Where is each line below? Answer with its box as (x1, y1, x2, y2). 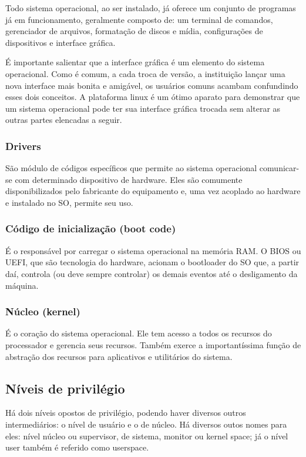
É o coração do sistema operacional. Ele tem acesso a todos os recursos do (5, 327, 272, 339)
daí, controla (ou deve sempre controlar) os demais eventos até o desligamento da (5, 267, 298, 279)
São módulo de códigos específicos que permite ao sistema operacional (5, 162, 257, 174)
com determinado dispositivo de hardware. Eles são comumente (15, 173, 243, 185)
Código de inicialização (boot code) (5, 221, 176, 236)
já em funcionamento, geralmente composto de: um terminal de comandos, (5, 13, 273, 25)
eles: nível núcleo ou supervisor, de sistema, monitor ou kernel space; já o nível (5, 429, 288, 442)
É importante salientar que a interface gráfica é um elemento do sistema (5, 56, 265, 68)
